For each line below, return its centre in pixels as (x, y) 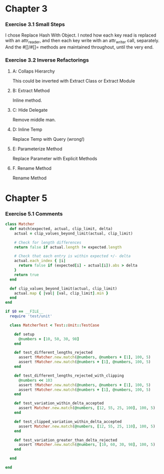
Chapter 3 (26, 9)
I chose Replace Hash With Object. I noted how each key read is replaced (81, 35)
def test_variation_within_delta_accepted (59, 403)
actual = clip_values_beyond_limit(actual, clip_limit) (74, 233)
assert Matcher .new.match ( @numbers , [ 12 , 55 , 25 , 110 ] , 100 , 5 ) (87, 426)
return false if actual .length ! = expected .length (68, 247)
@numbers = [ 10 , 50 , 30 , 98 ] (49, 339)
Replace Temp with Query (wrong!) (48, 139)
